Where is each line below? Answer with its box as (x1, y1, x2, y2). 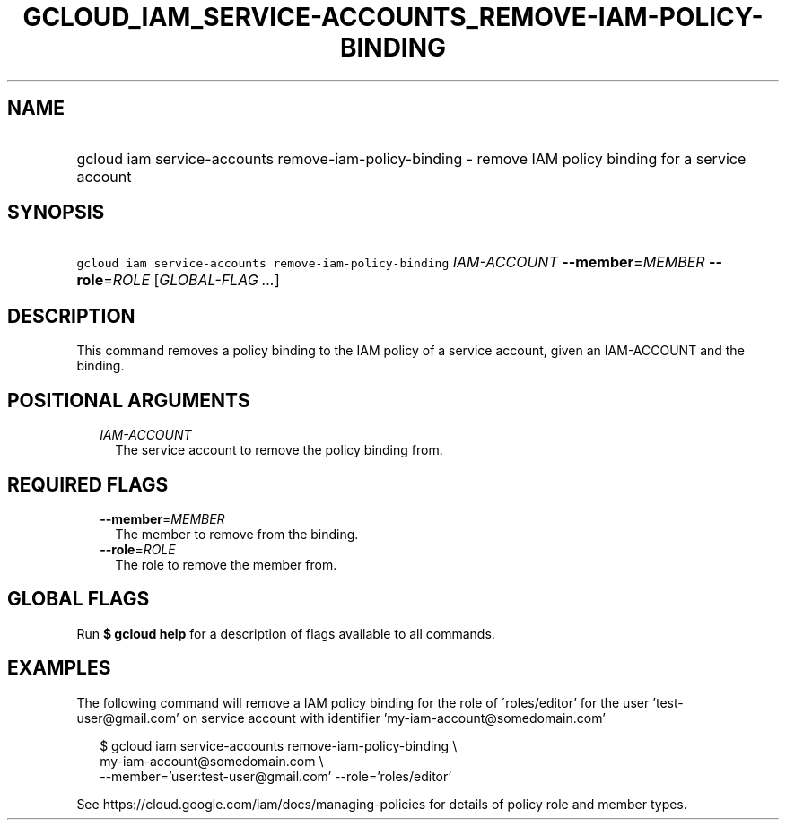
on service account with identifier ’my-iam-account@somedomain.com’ (182, 709, 606, 726)
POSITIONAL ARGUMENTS (7, 388, 250, 412)
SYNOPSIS (7, 201, 105, 224)
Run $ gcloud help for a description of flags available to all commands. (76, 625, 495, 641)
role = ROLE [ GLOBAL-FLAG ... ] (76, 271, 280, 290)
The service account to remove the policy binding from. (115, 442, 443, 458)
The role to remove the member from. (115, 556, 337, 572)
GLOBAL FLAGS (7, 588, 150, 611)
